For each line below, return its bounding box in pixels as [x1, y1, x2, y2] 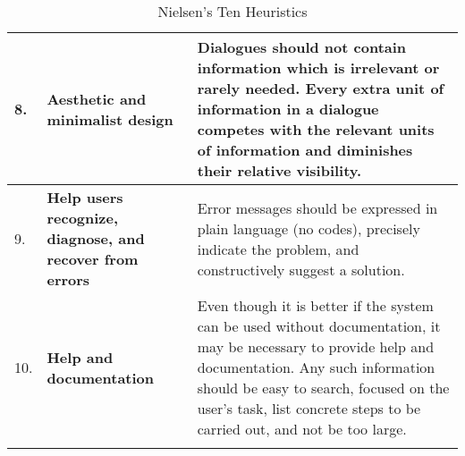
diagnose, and [46, 228, 145, 249]
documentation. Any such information [197, 357, 435, 377]
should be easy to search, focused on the [197, 377, 450, 398]
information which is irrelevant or [197, 57, 440, 78]
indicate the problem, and [197, 238, 359, 259]
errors [46, 269, 90, 290]
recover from [46, 249, 139, 269]
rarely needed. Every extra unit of [197, 78, 444, 98]
